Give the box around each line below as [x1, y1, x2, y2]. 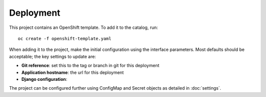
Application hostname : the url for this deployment [21, 69, 124, 75]
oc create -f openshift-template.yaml [18, 36, 112, 41]
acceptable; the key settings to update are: [9, 53, 96, 59]
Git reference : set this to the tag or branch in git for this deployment [21, 63, 160, 69]
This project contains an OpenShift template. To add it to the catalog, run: [9, 24, 158, 30]
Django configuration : [21, 76, 67, 82]
